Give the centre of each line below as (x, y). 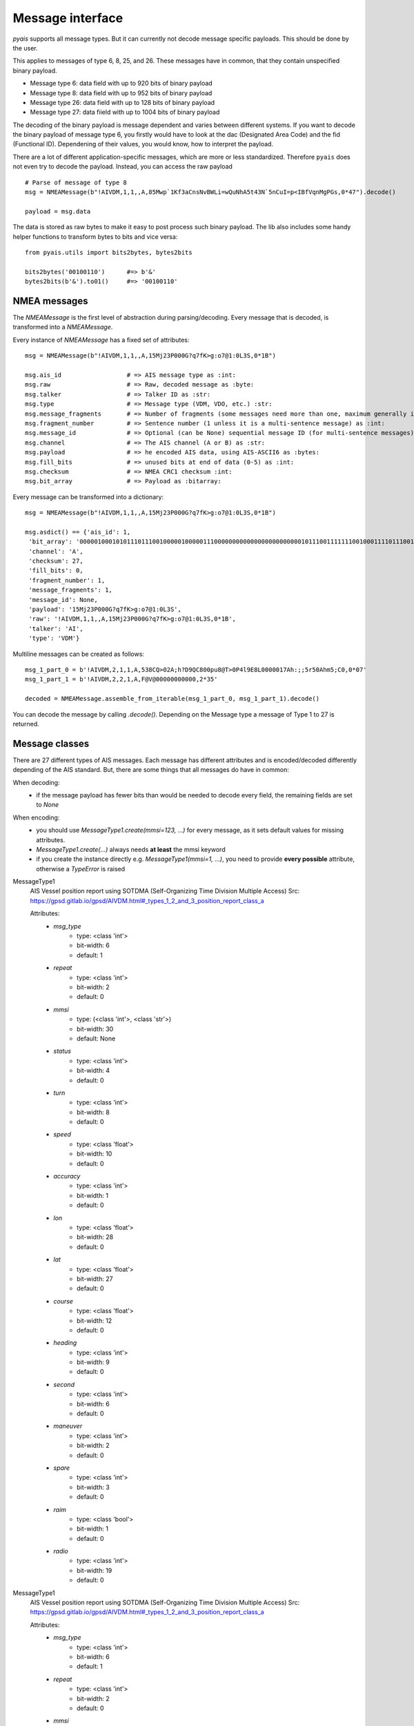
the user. (25, 48)
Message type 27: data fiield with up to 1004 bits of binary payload (125, 112)
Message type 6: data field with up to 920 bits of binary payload (121, 84)
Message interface (68, 18)
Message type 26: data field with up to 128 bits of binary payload (122, 102)
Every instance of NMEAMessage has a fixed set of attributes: (101, 340)
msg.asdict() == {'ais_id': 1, (78, 532)
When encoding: (36, 817)
